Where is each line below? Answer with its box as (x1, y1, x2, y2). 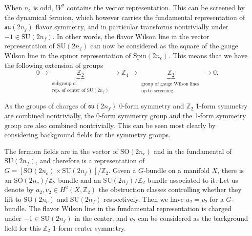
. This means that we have (168, 50, 248, 60)
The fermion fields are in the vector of (4, 146, 118, 156)
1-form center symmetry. (52, 222, 126, 233)
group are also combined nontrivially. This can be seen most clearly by (4, 120, 216, 130)
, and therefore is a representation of (35, 155, 145, 166)
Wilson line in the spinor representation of (4, 50, 131, 60)
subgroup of (52, 81, 77, 86)
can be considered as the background (138, 213, 248, 223)
